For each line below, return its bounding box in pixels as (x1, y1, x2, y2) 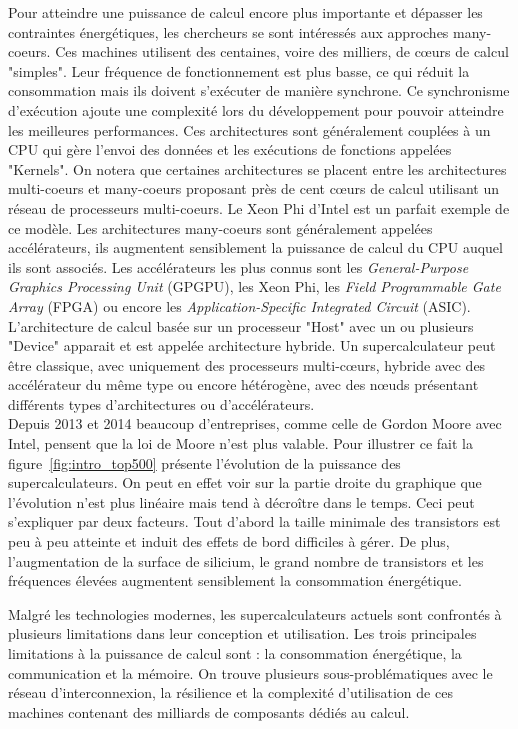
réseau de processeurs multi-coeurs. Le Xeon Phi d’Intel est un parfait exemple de (8, 197, 510, 218)
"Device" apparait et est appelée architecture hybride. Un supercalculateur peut (8, 335, 496, 356)
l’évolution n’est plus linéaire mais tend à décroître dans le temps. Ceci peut (8, 491, 475, 512)
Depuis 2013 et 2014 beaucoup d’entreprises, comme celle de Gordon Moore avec (8, 413, 502, 434)
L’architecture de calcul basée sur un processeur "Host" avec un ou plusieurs (8, 315, 474, 336)
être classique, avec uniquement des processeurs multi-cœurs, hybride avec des (8, 354, 486, 375)
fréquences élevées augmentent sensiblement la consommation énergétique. (8, 570, 462, 591)
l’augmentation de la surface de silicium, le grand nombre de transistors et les (8, 550, 484, 571)
